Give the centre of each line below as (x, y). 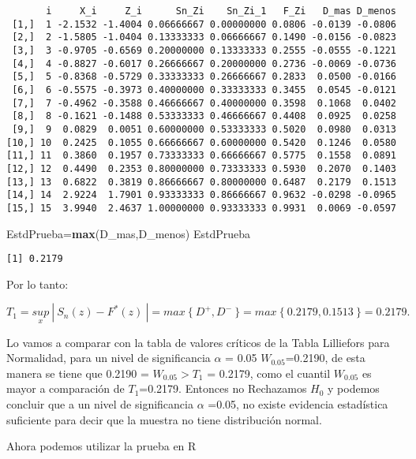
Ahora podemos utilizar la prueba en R (101, 446)
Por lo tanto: (37, 284)
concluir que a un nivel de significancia (100, 403)
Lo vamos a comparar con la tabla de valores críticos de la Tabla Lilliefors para (198, 342)
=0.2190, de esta (325, 358)
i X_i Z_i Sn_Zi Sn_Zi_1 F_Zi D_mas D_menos (221, 11)
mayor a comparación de (66, 388)
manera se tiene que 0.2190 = (78, 373)
